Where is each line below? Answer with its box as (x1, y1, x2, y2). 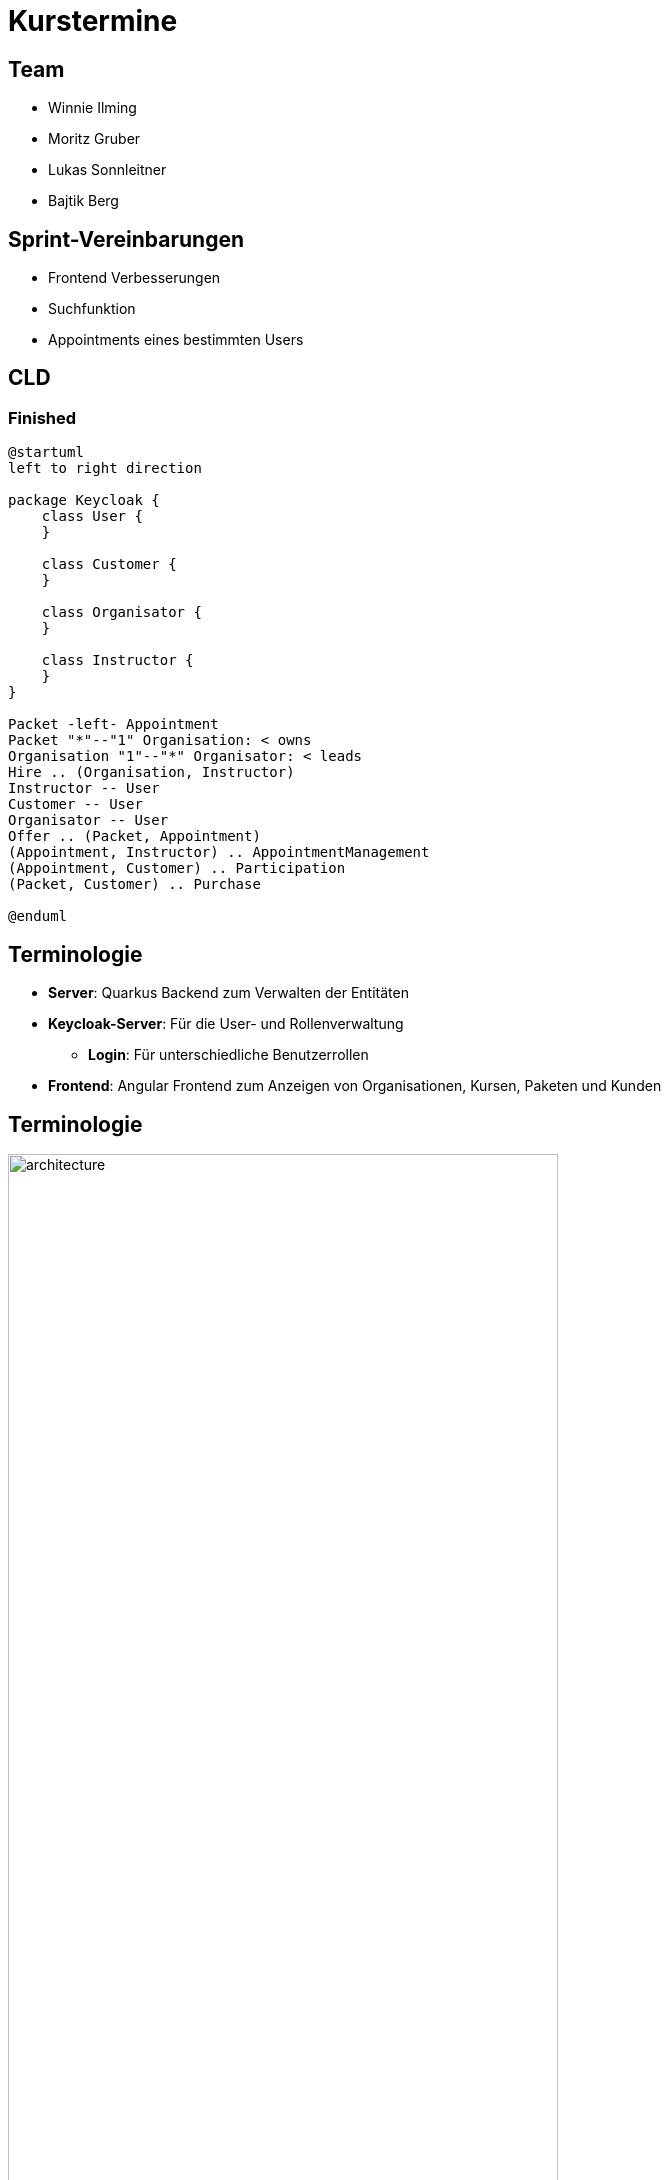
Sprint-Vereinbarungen (8, 226, 245, 252)
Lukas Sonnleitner (48, 161, 167, 179)
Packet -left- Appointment (8, 716, 219, 733)
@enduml (8, 908, 68, 925)
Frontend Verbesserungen (48, 269, 221, 287)
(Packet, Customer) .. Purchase (8, 876, 261, 893)
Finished (8, 407, 77, 428)
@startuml (8, 444, 84, 461)
